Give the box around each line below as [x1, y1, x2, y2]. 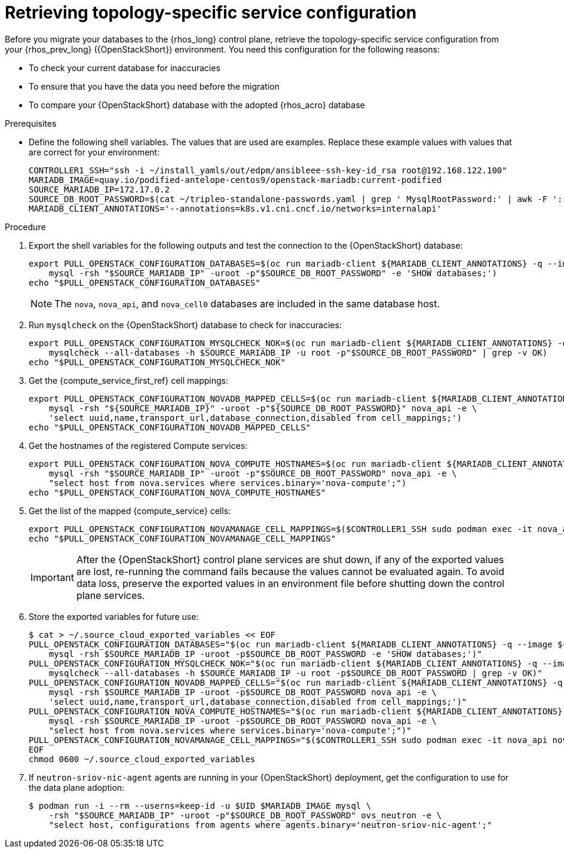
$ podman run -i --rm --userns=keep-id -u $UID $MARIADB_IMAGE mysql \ [29, 800, 372, 811]
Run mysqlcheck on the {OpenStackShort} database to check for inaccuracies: [29, 319, 342, 330]
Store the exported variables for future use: [29, 611, 199, 622]
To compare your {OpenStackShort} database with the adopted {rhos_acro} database [29, 99, 365, 110]
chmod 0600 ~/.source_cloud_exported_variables [29, 754, 256, 764]
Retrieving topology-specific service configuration [5, 2, 417, 23]
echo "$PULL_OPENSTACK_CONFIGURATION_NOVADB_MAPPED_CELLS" [29, 422, 311, 432]
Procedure [5, 221, 46, 232]
